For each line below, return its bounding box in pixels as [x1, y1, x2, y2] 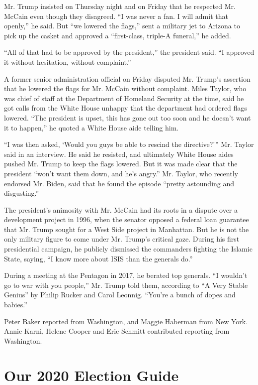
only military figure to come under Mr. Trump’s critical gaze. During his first [4, 234, 240, 244]
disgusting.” [4, 188, 39, 198]
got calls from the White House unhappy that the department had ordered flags [4, 103, 247, 113]
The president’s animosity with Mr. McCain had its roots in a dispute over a [4, 204, 238, 215]
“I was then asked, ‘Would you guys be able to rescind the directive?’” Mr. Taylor [4, 139, 254, 149]
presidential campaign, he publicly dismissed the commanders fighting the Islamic [4, 244, 253, 254]
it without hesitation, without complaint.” [4, 56, 131, 67]
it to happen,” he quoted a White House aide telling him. [4, 122, 179, 132]
